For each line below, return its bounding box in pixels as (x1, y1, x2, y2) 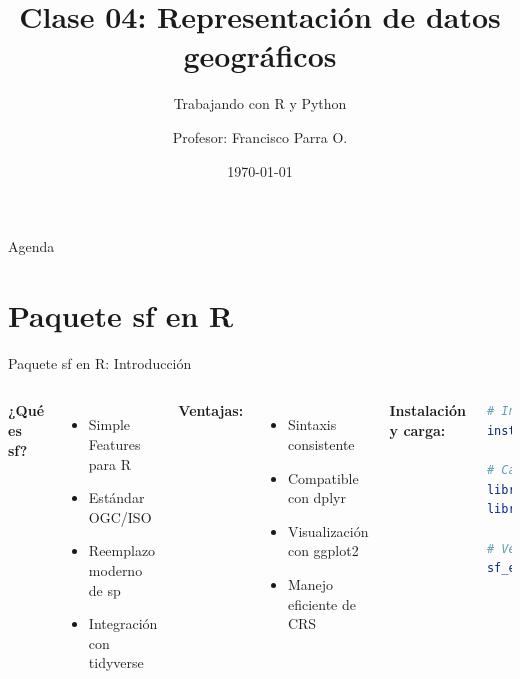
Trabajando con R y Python (173, 93, 347, 114)
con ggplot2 (287, 540, 359, 561)
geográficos (183, 35, 337, 76)
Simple (88, 414, 131, 435)
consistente (287, 434, 355, 454)
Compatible (287, 467, 359, 488)
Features (88, 434, 141, 454)
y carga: (389, 420, 446, 440)
